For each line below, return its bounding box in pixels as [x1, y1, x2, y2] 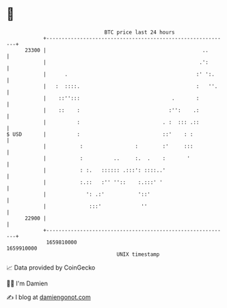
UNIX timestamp [116, 250, 160, 258]
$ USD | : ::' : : [6, 130, 193, 138]
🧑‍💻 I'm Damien [6, 279, 49, 287]
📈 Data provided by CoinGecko [6, 263, 96, 272]
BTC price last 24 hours [104, 29, 175, 36]
